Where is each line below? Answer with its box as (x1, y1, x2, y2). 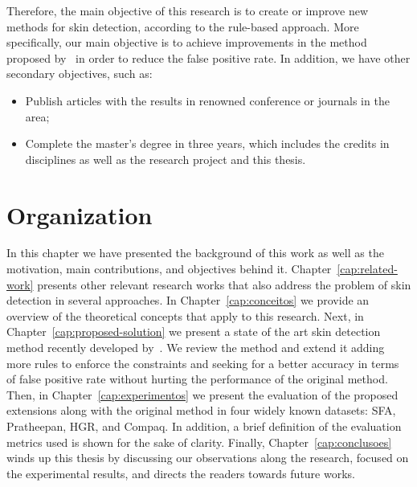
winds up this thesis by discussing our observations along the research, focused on (6, 449, 409, 466)
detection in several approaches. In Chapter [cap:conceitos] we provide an (6, 292, 370, 309)
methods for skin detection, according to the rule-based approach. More (6, 18, 359, 35)
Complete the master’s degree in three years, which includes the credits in (25, 135, 390, 152)
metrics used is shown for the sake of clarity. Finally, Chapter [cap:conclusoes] (6, 433, 392, 450)
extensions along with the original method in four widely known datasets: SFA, (6, 402, 396, 419)
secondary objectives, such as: (6, 65, 153, 82)
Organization (6, 198, 153, 231)
